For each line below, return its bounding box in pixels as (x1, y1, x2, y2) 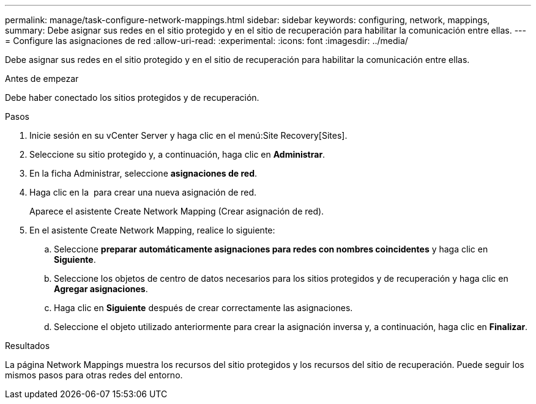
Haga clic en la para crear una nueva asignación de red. (29, 187, 257, 197)
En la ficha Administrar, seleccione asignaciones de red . (29, 168, 258, 178)
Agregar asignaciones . (54, 284, 148, 294)
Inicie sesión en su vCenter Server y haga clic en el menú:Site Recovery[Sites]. (29, 130, 348, 141)
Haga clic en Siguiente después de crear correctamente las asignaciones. (54, 303, 353, 313)
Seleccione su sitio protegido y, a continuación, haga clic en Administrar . (29, 149, 326, 160)
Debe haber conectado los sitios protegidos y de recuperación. (5, 92, 259, 103)
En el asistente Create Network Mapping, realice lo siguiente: (29, 225, 275, 235)
